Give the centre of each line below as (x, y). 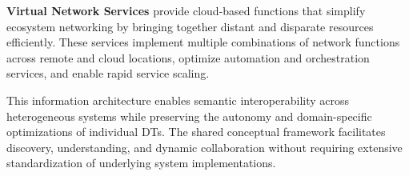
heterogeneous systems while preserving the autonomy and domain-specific (189, 116)
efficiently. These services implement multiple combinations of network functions (203, 42)
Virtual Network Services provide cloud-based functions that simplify (186, 10)
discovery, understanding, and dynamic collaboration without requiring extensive (204, 147)
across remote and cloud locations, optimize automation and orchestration (188, 57)
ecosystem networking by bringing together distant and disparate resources (190, 26)
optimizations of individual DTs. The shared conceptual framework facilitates (196, 132)
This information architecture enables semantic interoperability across (178, 100)
